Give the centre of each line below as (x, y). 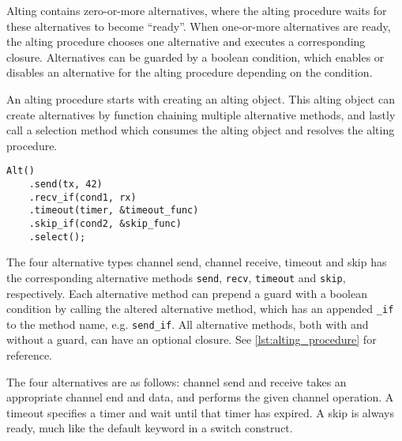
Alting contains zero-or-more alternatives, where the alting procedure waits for (197, 10)
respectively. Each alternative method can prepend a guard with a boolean (187, 293)
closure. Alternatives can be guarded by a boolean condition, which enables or (195, 57)
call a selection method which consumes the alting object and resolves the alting (201, 130)
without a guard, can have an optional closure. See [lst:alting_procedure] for (192, 339)
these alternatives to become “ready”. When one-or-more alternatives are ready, (199, 26)
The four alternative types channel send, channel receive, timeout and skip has (197, 262)
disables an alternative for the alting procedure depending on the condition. (190, 72)
